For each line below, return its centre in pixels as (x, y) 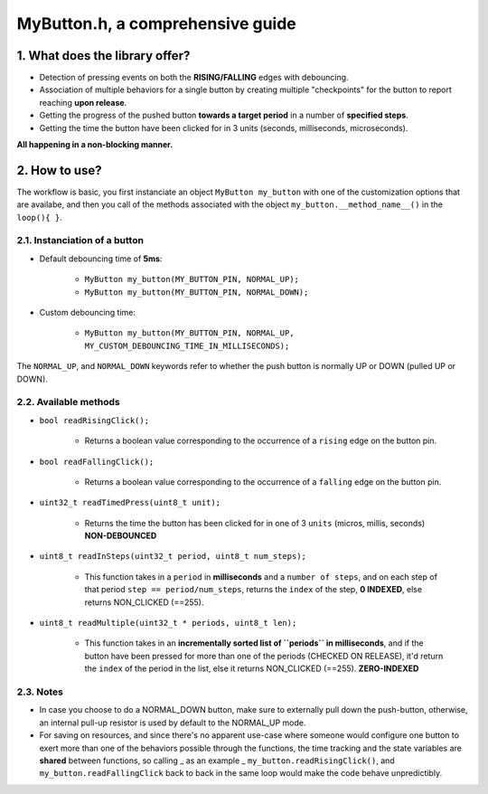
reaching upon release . (83, 102)
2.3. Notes (40, 692)
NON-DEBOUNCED (121, 536)
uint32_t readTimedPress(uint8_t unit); (130, 503)
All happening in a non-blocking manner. (95, 145)
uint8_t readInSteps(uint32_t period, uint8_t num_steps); (173, 557)
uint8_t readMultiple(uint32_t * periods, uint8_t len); (168, 623)
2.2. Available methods (69, 402)
